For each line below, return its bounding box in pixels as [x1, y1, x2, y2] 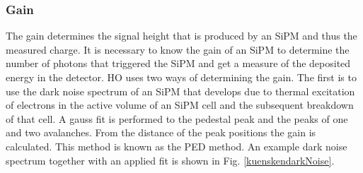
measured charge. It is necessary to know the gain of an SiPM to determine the [6, 42, 350, 56]
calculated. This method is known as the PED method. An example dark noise [6, 138, 347, 153]
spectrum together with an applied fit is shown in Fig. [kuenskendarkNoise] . [6, 153, 335, 167]
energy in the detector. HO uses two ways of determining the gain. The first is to [6, 70, 357, 84]
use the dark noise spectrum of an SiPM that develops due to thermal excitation [6, 83, 355, 98]
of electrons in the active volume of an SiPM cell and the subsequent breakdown [6, 97, 354, 112]
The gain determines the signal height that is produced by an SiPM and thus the [6, 28, 357, 43]
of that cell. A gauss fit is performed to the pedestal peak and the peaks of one [6, 111, 348, 126]
